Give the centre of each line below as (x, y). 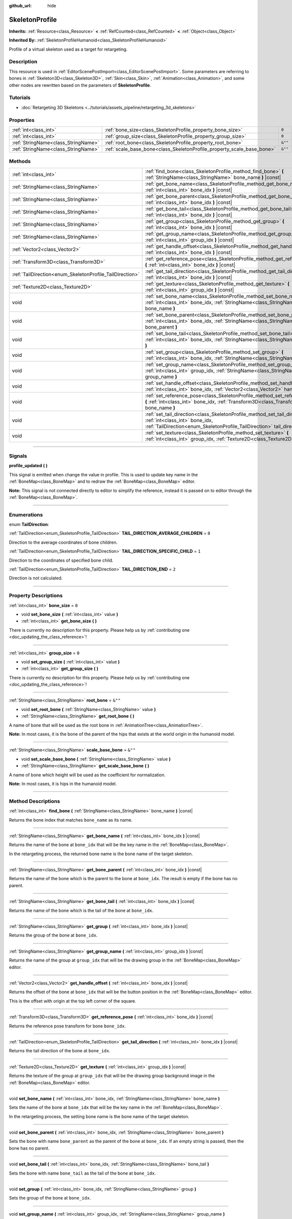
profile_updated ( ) (28, 466)
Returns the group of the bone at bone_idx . (53, 935)
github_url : (20, 6)
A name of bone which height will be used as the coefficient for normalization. (87, 775)
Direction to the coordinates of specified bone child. (61, 560)
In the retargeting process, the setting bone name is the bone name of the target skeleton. (99, 1116)
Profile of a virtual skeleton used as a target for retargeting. (68, 49)
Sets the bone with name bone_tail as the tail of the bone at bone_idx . (82, 1173)
